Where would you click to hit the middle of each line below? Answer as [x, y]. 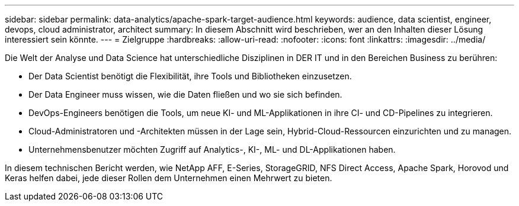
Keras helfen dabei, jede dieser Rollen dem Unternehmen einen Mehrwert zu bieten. [169, 178]
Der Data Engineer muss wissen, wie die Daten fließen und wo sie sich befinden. [185, 94]
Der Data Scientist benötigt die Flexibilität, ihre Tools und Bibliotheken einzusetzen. [190, 76]
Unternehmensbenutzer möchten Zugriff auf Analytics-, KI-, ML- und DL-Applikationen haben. [212, 149]
